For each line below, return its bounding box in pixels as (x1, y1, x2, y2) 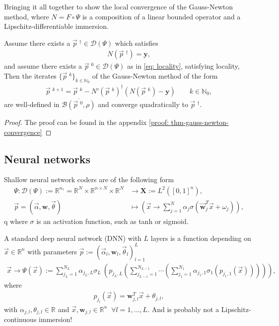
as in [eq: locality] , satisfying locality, (127, 61, 240, 71)
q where (4, 216, 28, 226)
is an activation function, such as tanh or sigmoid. (36, 216, 189, 226)
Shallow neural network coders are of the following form (4, 174, 174, 185)
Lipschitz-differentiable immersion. (4, 21, 109, 31)
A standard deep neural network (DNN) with (4, 232, 141, 243)
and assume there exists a (4, 61, 82, 71)
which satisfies (115, 37, 158, 48)
